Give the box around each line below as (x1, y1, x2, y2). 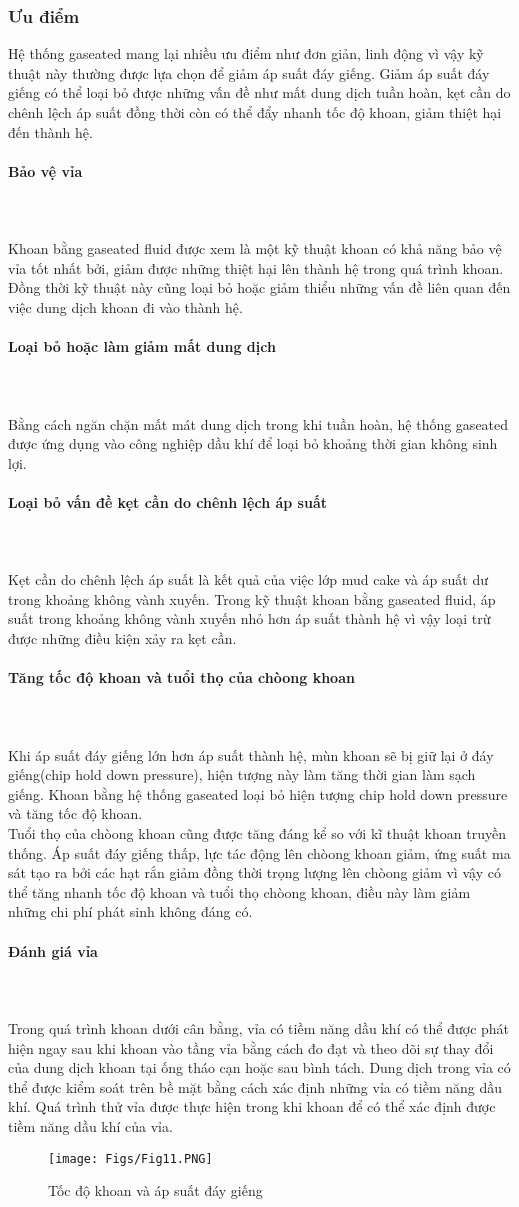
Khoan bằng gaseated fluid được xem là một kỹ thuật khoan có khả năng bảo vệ (8, 238, 502, 259)
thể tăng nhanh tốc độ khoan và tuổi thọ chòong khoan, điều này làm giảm (8, 881, 471, 902)
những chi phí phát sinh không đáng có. (8, 901, 253, 922)
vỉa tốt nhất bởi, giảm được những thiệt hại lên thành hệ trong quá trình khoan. (8, 257, 504, 278)
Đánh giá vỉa (8, 940, 98, 961)
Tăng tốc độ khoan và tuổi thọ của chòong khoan (8, 667, 355, 688)
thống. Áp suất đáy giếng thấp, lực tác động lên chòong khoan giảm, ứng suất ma (8, 842, 511, 863)
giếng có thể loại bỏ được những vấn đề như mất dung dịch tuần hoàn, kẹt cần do (8, 82, 511, 103)
